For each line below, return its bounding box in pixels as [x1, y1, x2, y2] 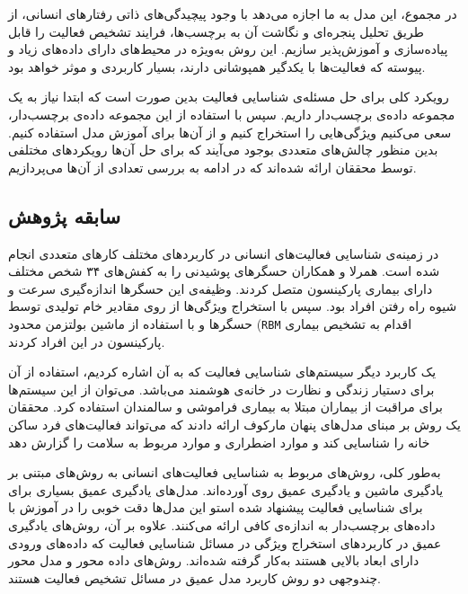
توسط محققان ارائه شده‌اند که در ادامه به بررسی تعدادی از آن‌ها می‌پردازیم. [8, 157, 417, 176]
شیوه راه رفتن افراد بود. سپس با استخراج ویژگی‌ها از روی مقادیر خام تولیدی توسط [8, 297, 457, 315]
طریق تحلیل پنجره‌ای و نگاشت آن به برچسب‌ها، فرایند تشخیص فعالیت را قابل [8, 22, 424, 40]
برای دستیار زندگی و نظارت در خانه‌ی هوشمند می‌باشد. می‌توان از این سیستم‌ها [8, 379, 435, 398]
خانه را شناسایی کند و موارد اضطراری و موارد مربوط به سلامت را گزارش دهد [8, 432, 430, 451]
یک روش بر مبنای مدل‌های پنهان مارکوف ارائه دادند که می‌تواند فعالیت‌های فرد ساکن [8, 414, 461, 433]
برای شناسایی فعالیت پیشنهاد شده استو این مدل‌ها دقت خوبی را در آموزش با [8, 498, 423, 517]
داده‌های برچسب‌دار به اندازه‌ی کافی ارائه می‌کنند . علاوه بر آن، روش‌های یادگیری [8, 515, 436, 534]
